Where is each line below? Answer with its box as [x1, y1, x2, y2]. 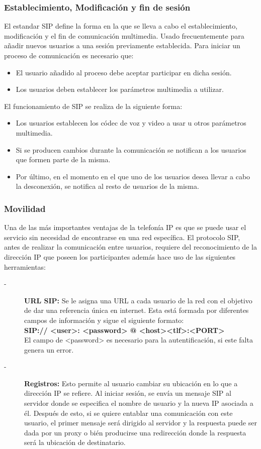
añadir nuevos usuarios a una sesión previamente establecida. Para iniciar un [4, 40, 240, 51]
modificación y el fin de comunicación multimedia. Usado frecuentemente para [4, 30, 244, 41]
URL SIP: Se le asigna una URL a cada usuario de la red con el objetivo [24, 295, 252, 305]
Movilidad [4, 202, 46, 214]
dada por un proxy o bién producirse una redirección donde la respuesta [24, 427, 246, 437]
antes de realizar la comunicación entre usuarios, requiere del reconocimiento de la [4, 242, 257, 252]
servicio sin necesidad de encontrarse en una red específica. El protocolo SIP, [4, 232, 240, 242]
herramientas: [4, 261, 46, 272]
